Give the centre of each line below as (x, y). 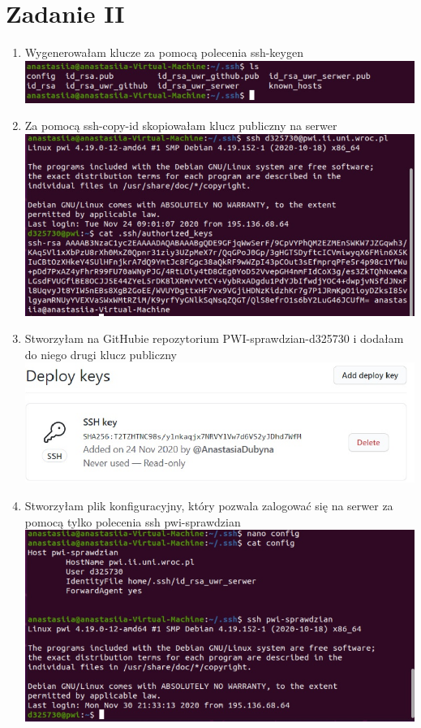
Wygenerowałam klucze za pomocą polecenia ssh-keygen (164, 52)
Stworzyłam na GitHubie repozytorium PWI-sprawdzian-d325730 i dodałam (214, 338)
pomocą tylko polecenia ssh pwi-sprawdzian (133, 521)
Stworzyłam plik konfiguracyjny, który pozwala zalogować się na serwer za (209, 506)
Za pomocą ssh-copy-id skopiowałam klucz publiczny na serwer (181, 126)
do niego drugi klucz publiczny (101, 354)
